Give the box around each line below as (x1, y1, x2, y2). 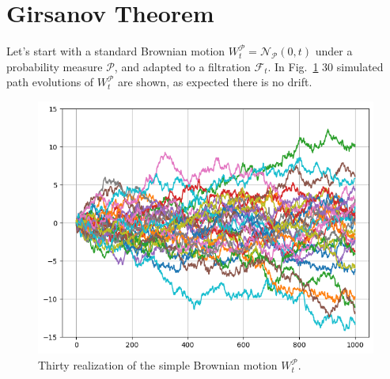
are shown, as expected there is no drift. (117, 74, 312, 90)
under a (315, 43, 353, 59)
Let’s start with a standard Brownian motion (6, 43, 225, 59)
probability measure (6, 58, 103, 74)
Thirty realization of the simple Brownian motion (38, 357, 278, 373)
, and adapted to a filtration (114, 58, 251, 74)
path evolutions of (6, 74, 94, 90)
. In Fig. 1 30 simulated (267, 58, 384, 74)
